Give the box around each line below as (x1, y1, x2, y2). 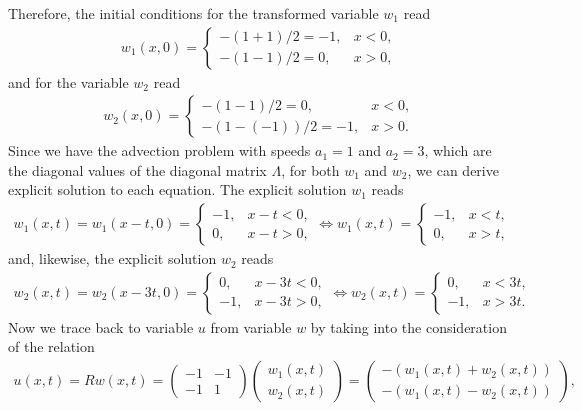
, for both (281, 159, 340, 180)
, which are (424, 140, 492, 161)
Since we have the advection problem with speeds (8, 140, 311, 161)
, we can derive (407, 159, 499, 180)
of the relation (8, 336, 95, 357)
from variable (210, 316, 292, 337)
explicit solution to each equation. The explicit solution (8, 179, 347, 200)
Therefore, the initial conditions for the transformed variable (8, 3, 379, 23)
